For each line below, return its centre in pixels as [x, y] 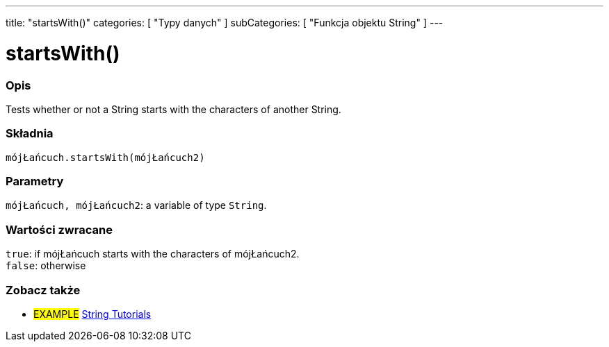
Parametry [35, 181]
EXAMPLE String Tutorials [92, 314]
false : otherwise [46, 266]
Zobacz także [43, 290]
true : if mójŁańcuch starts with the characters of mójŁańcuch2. [153, 254]
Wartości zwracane [59, 229]
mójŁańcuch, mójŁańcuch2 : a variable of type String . [136, 205]
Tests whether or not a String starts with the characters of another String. [173, 109]
